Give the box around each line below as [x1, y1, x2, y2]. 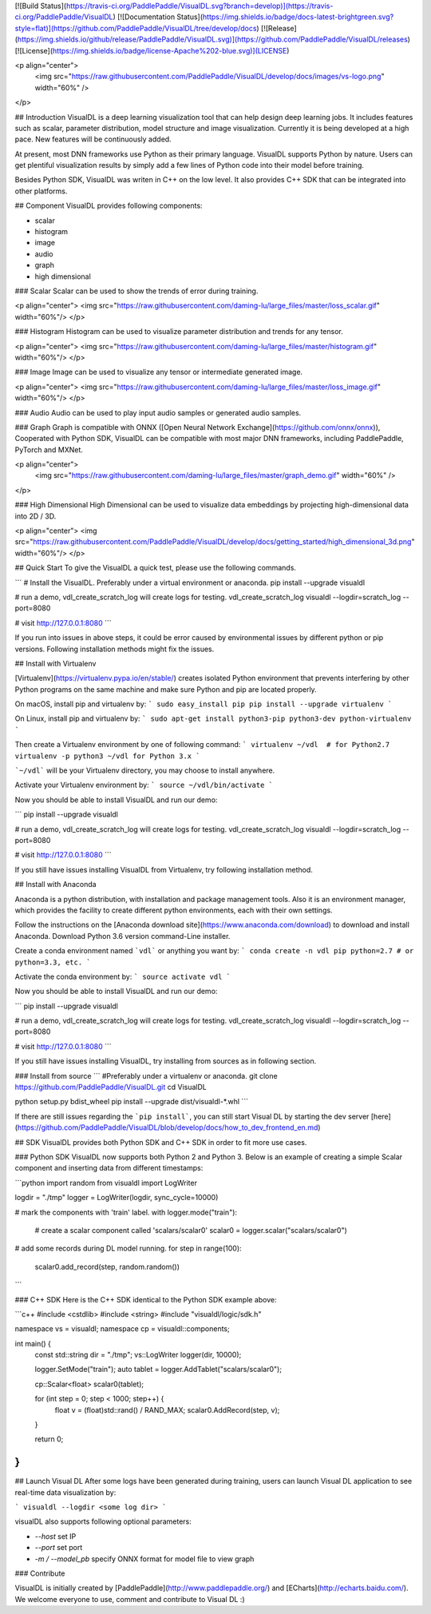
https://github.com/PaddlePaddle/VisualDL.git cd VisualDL [14, 1083, 208, 1092]
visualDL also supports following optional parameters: [14, 1517, 192, 1526]
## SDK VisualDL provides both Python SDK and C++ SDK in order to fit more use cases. [14, 1137, 307, 1147]
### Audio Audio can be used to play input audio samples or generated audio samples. [14, 407, 302, 417]
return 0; [34, 1434, 64, 1444]
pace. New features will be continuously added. [14, 134, 172, 144]
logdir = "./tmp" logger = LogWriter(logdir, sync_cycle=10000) [14, 1193, 219, 1203]
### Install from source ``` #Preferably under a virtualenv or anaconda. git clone [14, 1071, 279, 1080]
